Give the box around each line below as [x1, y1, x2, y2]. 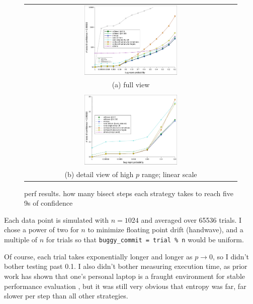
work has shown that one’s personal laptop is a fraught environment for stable [4, 270, 245, 281]
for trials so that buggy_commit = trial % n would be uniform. [46, 234, 244, 245]
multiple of [4, 234, 38, 245]
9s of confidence [24, 198, 73, 208]
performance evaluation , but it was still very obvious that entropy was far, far [4, 280, 246, 291]
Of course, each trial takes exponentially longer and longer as [4, 251, 193, 261]
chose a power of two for [4, 224, 79, 235]
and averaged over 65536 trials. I [141, 214, 242, 225]
